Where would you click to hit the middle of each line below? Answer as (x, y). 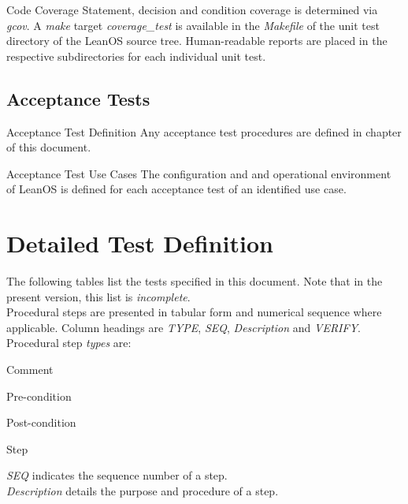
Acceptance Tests (78, 98)
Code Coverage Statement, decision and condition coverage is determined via (192, 9)
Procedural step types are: (69, 343)
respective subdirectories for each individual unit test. (136, 56)
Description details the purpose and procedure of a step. (143, 491)
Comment (30, 370)
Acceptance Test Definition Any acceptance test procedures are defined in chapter (204, 131)
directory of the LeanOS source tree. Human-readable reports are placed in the (197, 41)
